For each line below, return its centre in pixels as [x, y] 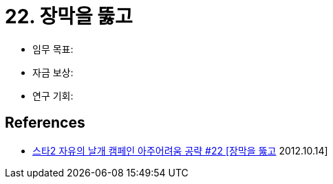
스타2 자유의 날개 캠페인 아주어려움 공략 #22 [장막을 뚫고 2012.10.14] [180, 150]
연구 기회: [53, 95]
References [45, 123]
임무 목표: [53, 49]
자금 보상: [53, 72]
